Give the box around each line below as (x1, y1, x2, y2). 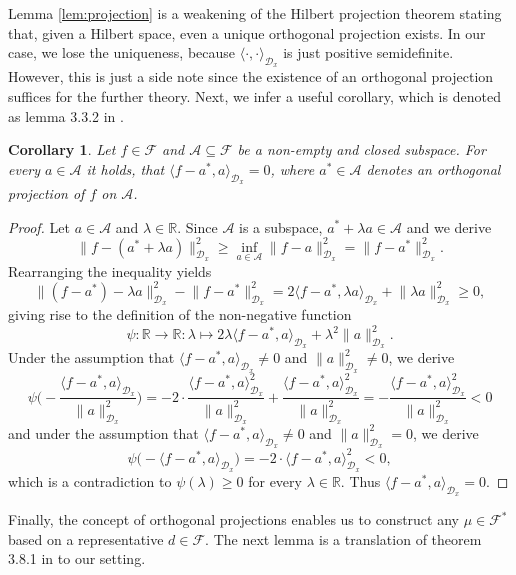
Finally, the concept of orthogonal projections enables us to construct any (8, 509, 459, 530)
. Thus (340, 470, 381, 491)
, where (270, 158, 315, 179)
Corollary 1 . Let (8, 139, 116, 160)
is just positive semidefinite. (283, 42, 454, 63)
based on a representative (8, 528, 164, 549)
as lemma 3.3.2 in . (8, 105, 124, 126)
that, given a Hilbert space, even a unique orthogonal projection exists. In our (8, 22, 486, 43)
